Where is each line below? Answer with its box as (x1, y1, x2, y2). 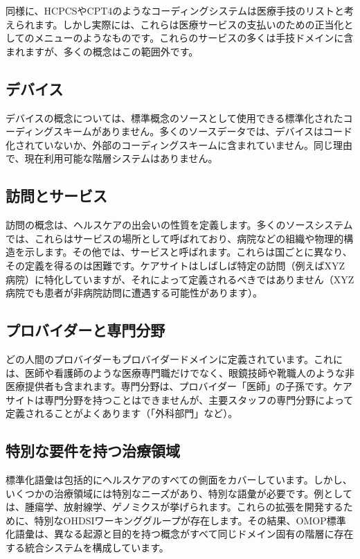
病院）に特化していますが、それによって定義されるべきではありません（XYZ (6, 272, 354, 286)
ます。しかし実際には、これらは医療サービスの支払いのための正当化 (34, 17, 344, 31)
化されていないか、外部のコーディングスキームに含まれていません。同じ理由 (6, 137, 353, 152)
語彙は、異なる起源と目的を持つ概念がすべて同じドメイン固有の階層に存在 (15, 526, 354, 541)
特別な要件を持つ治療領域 (6, 440, 180, 461)
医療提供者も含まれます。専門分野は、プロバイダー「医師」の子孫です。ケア (6, 379, 352, 393)
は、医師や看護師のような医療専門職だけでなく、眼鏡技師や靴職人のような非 (6, 365, 354, 380)
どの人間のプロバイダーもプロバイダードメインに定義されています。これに (6, 351, 343, 366)
